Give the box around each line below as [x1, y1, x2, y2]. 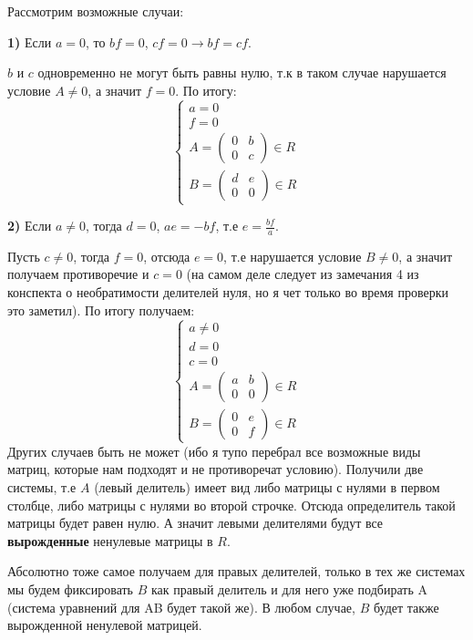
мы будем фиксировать [7, 580, 133, 599]
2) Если [7, 216, 52, 234]
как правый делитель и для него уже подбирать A [150, 580, 427, 599]
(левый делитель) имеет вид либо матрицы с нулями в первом [94, 478, 440, 497]
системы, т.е [7, 478, 77, 497]
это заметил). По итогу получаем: [7, 300, 195, 319]
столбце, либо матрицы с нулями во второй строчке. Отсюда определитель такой [7, 495, 456, 514]
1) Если [7, 32, 52, 51]
